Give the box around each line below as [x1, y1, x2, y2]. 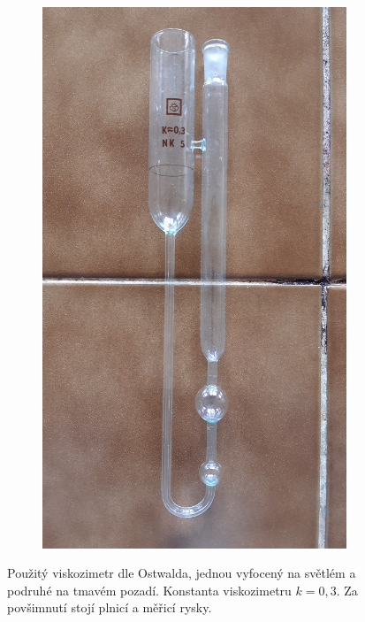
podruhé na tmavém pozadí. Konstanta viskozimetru [7, 580, 292, 599]
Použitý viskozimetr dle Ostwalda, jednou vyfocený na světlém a [7, 564, 356, 582]
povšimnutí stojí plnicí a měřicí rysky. [7, 598, 212, 617]
